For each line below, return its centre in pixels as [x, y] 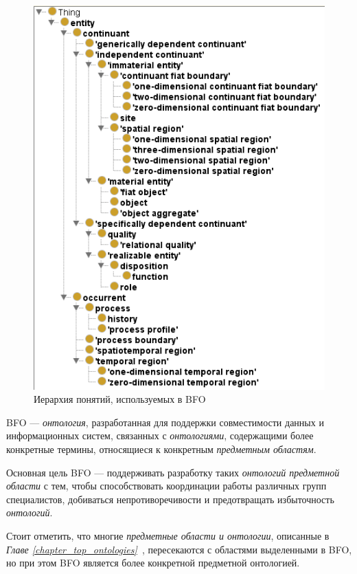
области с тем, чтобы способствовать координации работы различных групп [166, 486]
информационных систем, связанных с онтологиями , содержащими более [160, 435]
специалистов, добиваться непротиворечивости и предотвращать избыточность [170, 499]
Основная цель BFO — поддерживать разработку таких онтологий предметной [173, 472]
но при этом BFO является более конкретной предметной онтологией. [153, 563]
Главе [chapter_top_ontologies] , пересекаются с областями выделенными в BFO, [179, 549]
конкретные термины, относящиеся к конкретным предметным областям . [161, 449]
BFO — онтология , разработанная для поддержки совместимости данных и [165, 422]
